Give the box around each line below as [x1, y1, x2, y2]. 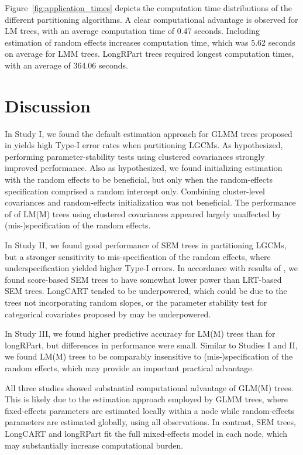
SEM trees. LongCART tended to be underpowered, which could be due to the [5, 285, 287, 297]
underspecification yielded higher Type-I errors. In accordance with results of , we [5, 262, 298, 274]
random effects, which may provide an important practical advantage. [5, 361, 254, 374]
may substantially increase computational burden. [5, 439, 184, 451]
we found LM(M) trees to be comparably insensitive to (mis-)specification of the [5, 350, 293, 362]
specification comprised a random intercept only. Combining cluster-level [5, 184, 265, 197]
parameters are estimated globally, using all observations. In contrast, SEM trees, [5, 416, 296, 428]
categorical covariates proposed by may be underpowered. [5, 307, 211, 320]
